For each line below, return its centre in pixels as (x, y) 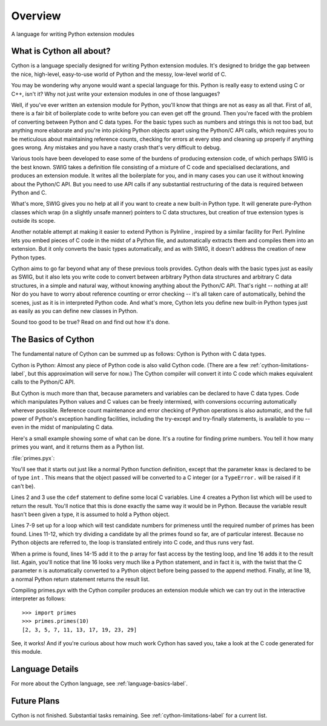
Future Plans (35, 701)
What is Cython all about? (61, 51)
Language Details (45, 669)
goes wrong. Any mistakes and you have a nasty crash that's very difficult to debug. (116, 147)
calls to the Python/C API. (43, 382)
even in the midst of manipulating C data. (62, 427)
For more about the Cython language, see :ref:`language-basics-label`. (99, 684)
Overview (36, 16)
